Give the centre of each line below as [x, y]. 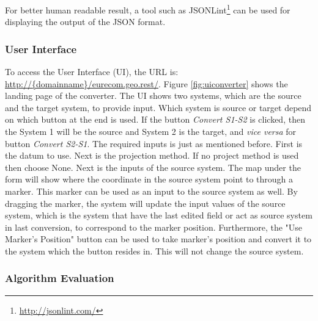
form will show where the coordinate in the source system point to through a [149, 179]
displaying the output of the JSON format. [85, 22]
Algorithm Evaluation [60, 278]
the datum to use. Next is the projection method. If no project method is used [152, 155]
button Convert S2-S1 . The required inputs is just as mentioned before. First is [154, 143]
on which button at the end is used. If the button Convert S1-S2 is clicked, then [155, 119]
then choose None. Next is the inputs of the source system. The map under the [153, 167]
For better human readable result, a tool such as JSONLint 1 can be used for [148, 9]
